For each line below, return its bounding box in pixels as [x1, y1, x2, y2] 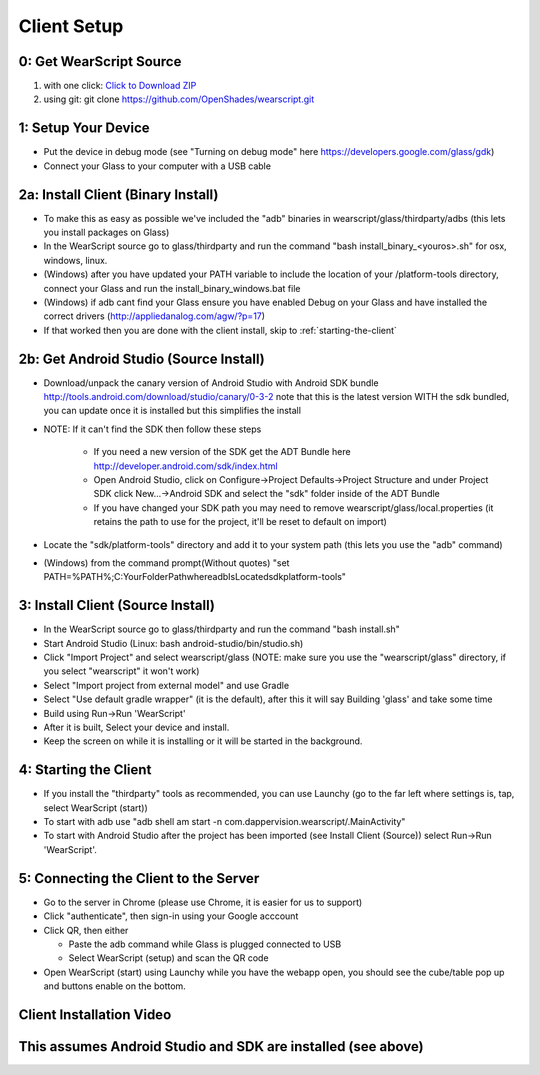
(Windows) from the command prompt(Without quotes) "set [43, 556, 290, 569]
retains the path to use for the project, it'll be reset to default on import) [93, 516, 387, 528]
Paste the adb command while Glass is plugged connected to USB [68, 938, 342, 950]
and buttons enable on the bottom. [43, 980, 187, 992]
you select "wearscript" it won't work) [43, 665, 200, 677]
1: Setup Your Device [18, 120, 150, 137]
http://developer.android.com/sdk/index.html [93, 460, 279, 472]
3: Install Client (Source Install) [18, 597, 215, 614]
